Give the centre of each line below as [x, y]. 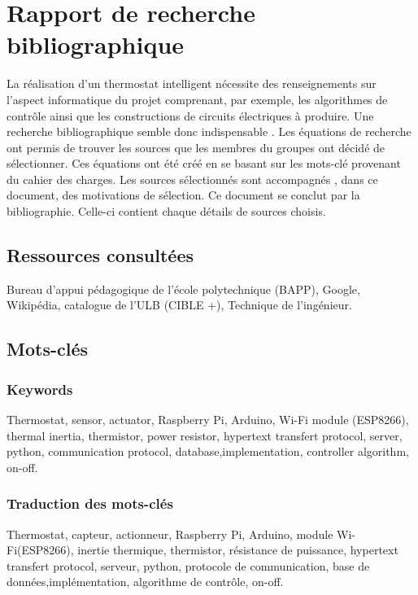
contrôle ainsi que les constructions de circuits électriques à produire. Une [190, 115]
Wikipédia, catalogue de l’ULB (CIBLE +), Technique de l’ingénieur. [179, 305]
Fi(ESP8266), [40, 550]
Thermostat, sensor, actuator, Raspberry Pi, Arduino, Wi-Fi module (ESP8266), [208, 420]
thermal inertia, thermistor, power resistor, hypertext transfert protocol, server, [205, 435]
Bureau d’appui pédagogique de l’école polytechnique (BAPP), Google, [183, 289]
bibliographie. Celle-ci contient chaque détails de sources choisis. [166, 211]
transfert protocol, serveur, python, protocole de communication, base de [188, 565]
